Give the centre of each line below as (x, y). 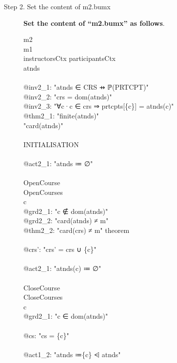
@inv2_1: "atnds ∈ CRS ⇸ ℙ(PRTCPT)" (86, 87)
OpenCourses (43, 192)
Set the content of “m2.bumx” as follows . (94, 23)
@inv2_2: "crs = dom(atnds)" (68, 96)
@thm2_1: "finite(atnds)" (61, 115)
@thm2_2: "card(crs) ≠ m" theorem (77, 230)
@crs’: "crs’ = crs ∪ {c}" (60, 249)
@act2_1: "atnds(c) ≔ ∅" (62, 268)
